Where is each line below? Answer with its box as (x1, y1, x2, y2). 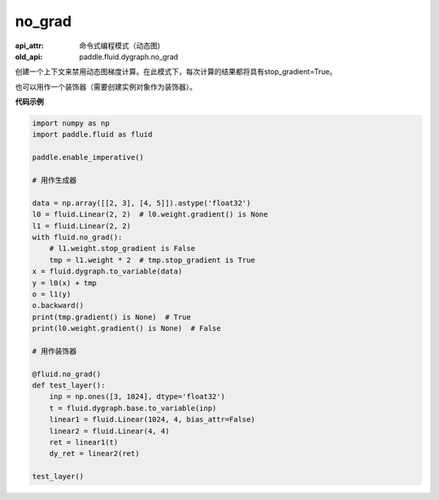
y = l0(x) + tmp (32, 278, 98, 287)
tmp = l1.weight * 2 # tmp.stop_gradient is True (49, 255, 255, 265)
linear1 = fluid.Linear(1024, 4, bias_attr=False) (49, 415, 255, 424)
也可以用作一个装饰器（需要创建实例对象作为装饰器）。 (15, 81, 197, 91)
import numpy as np (32, 119, 110, 128)
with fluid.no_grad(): (32, 233, 123, 242)
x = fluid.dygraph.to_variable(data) (32, 267, 183, 276)
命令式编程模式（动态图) (79, 41, 161, 50)
